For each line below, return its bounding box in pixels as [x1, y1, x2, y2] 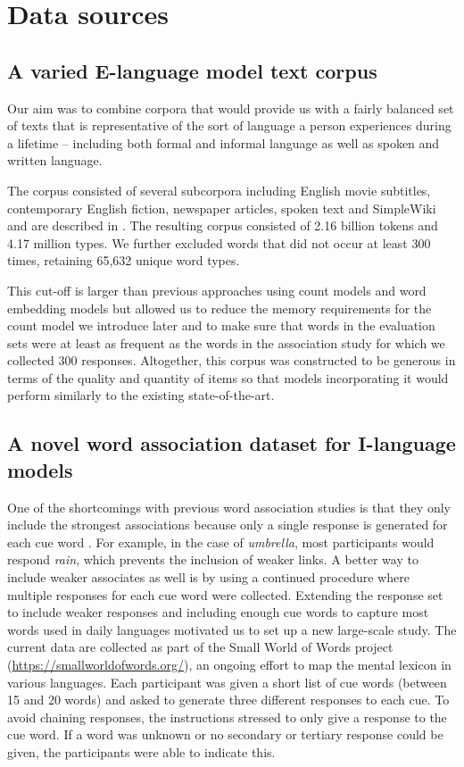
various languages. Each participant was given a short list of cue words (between [7, 672, 447, 691]
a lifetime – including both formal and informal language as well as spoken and [7, 133, 440, 152]
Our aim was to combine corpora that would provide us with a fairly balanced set [7, 98, 454, 117]
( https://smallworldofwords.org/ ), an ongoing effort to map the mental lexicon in [7, 655, 452, 674]
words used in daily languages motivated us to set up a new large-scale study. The [7, 620, 457, 638]
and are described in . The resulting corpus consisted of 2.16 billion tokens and [7, 216, 438, 235]
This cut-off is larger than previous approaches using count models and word [7, 280, 427, 299]
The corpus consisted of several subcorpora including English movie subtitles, [7, 180, 431, 199]
